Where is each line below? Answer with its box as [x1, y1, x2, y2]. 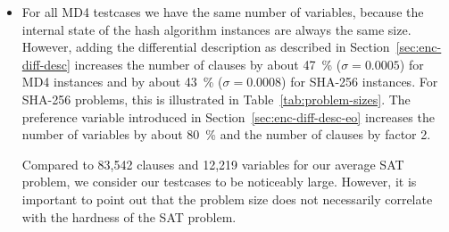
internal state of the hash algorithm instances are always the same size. [21, 20, 412, 38]
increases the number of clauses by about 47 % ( [74, 54, 342, 73]
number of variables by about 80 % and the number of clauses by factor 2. [21, 125, 431, 144]
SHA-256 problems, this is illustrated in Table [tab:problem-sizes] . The [21, 89, 411, 108]
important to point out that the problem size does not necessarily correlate [21, 189, 433, 208]
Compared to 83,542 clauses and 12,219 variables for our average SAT [21, 154, 404, 173]
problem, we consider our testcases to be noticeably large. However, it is [21, 172, 417, 191]
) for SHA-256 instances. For [281, 72, 438, 91]
